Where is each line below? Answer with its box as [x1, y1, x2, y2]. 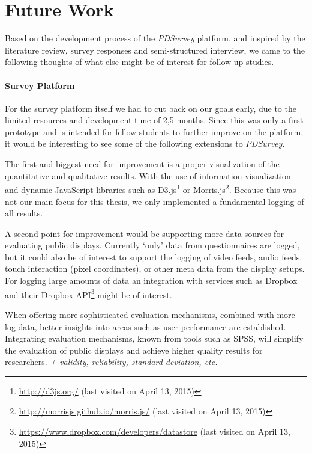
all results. [5, 207, 43, 219]
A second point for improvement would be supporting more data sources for [5, 227, 284, 239]
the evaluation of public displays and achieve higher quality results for [5, 343, 263, 356]
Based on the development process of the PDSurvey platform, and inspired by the [5, 32, 305, 44]
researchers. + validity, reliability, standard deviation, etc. [5, 355, 218, 368]
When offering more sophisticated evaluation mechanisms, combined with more [5, 308, 295, 321]
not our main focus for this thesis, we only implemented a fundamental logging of [5, 195, 304, 207]
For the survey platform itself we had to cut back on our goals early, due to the [5, 102, 296, 114]
